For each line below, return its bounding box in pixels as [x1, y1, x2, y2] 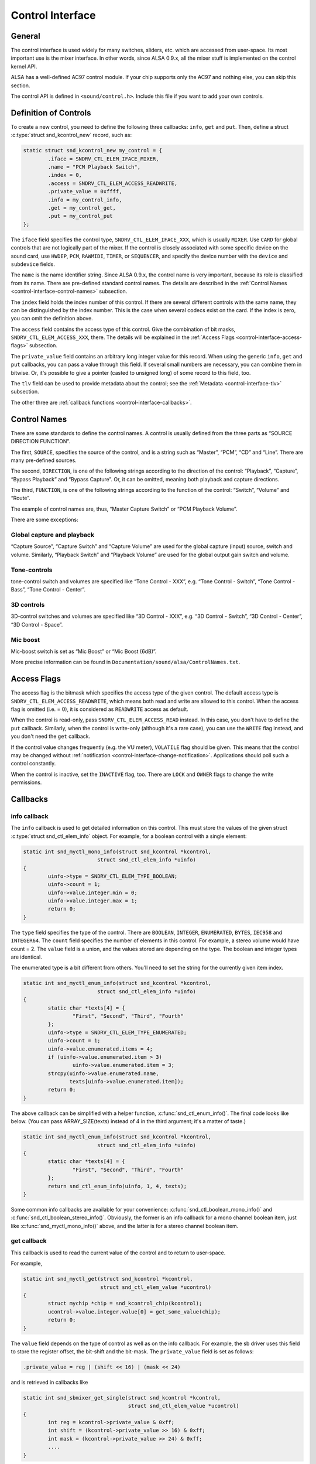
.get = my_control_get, [47, 205, 116, 211]
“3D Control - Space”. [11, 621, 63, 628]
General [11, 31, 41, 41]
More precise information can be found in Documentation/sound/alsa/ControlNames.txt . [11, 659, 241, 666]
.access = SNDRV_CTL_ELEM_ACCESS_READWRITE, [47, 180, 178, 187]
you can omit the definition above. [11, 315, 93, 322]
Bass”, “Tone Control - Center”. [11, 586, 86, 593]
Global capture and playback [11, 531, 95, 539]
